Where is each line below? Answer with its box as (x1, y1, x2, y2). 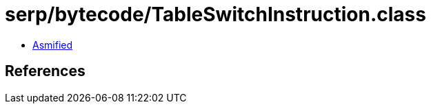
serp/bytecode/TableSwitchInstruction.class (5, 3, 426, 26)
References (5, 62, 86, 80)
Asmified (32, 38, 73, 51)
